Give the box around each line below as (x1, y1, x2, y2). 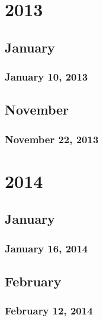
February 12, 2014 (5, 303, 93, 318)
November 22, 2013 (5, 131, 99, 146)
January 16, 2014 (5, 240, 88, 255)
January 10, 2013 (5, 69, 88, 84)
